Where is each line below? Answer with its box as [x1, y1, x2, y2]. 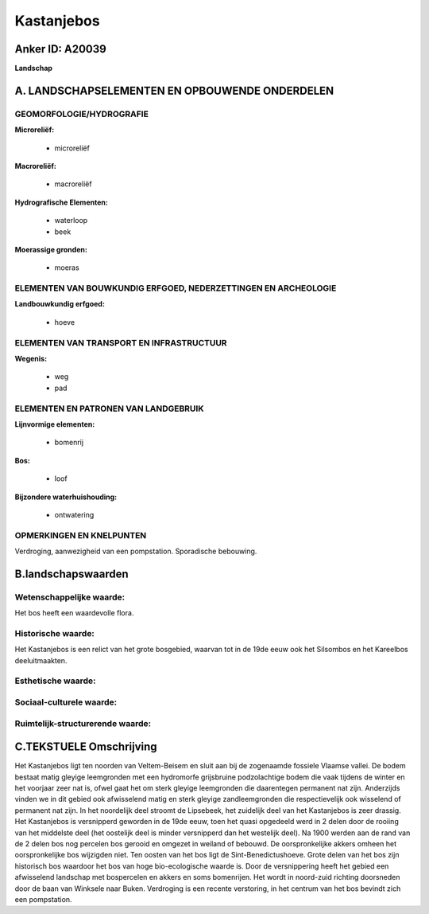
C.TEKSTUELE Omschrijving [14, 740, 158, 754]
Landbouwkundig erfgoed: [14, 299, 105, 309]
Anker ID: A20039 [14, 42, 106, 56]
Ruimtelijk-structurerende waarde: [14, 717, 151, 728]
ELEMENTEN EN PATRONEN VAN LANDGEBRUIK [14, 403, 204, 414]
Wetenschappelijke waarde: [14, 592, 126, 603]
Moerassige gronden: [14, 244, 87, 254]
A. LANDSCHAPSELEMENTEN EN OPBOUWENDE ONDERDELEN [14, 84, 334, 97]
